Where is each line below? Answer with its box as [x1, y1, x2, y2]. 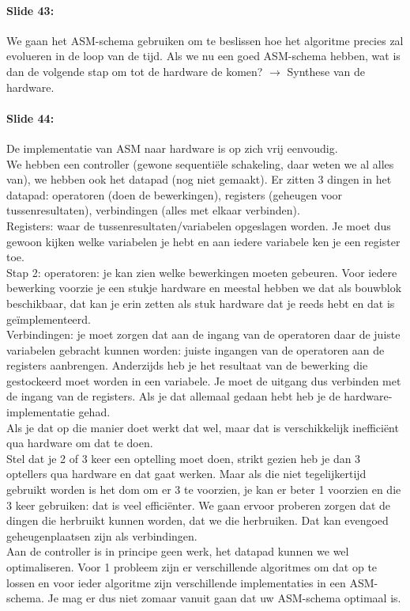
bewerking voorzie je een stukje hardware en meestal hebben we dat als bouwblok [6, 279, 402, 296]
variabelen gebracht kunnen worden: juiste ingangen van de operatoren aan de [6, 341, 385, 358]
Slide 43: [6, 2, 55, 18]
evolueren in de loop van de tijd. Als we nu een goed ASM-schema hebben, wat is [6, 47, 401, 64]
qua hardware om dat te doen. [6, 435, 153, 451]
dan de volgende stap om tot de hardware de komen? [6, 63, 263, 79]
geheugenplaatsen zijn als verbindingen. [6, 527, 197, 544]
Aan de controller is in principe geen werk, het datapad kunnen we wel [6, 543, 349, 560]
